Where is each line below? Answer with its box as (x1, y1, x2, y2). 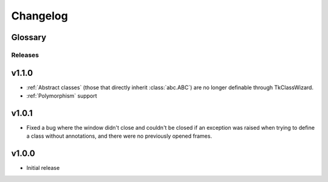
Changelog (11, 9, 68, 22)
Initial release (26, 164, 60, 172)
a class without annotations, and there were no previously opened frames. (26, 132, 213, 140)
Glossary (11, 32, 47, 42)
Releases (11, 50, 39, 59)
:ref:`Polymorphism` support (26, 92, 97, 99)
